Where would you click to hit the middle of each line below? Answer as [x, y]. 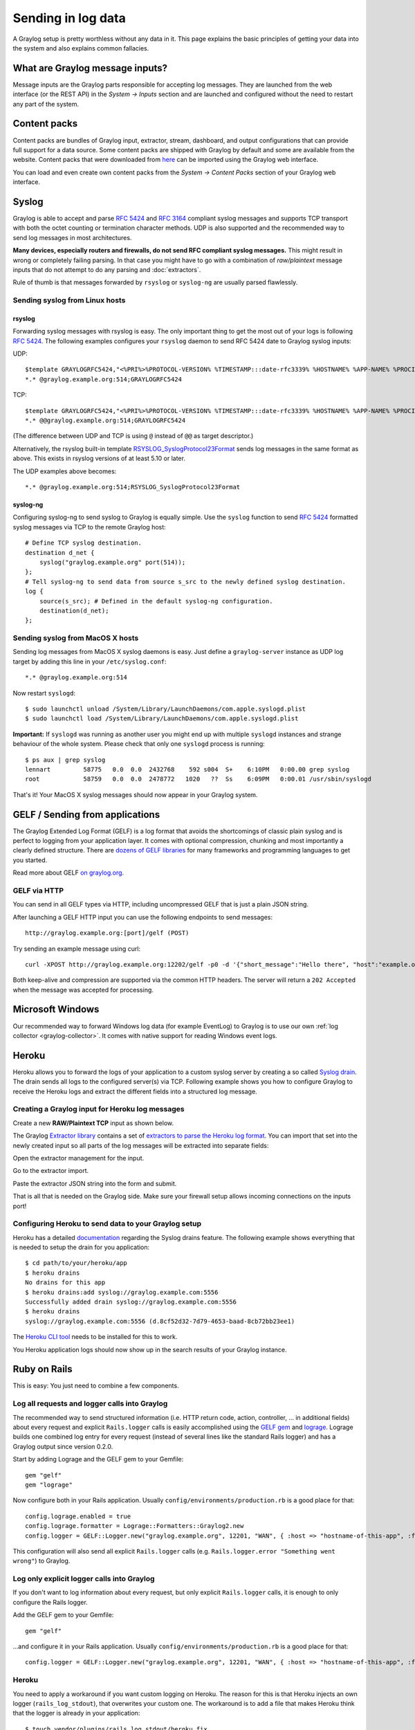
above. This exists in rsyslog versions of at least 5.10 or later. [99, 458]
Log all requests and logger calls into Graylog [90, 1403]
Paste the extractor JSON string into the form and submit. [95, 1183]
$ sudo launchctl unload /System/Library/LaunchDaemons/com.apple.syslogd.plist [166, 709]
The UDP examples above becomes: [65, 471]
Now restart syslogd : [44, 693]
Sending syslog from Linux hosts [69, 300]
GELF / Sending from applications [86, 814]
